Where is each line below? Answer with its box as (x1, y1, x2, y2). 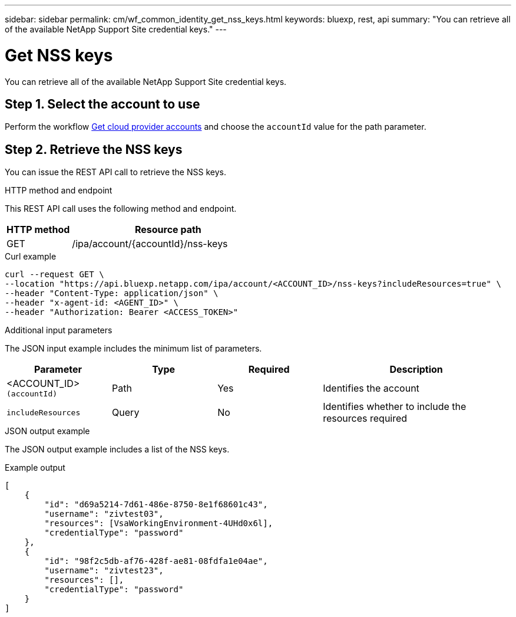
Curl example (5, 251, 57, 262)
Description (389, 363, 443, 376)
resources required (323, 412, 408, 425)
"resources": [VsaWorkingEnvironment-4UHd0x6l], (44, 518, 273, 529)
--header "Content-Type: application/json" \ (5, 288, 219, 298)
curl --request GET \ (5, 270, 104, 280)
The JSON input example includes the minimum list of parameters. (5, 343, 262, 354)
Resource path (134, 224, 201, 236)
